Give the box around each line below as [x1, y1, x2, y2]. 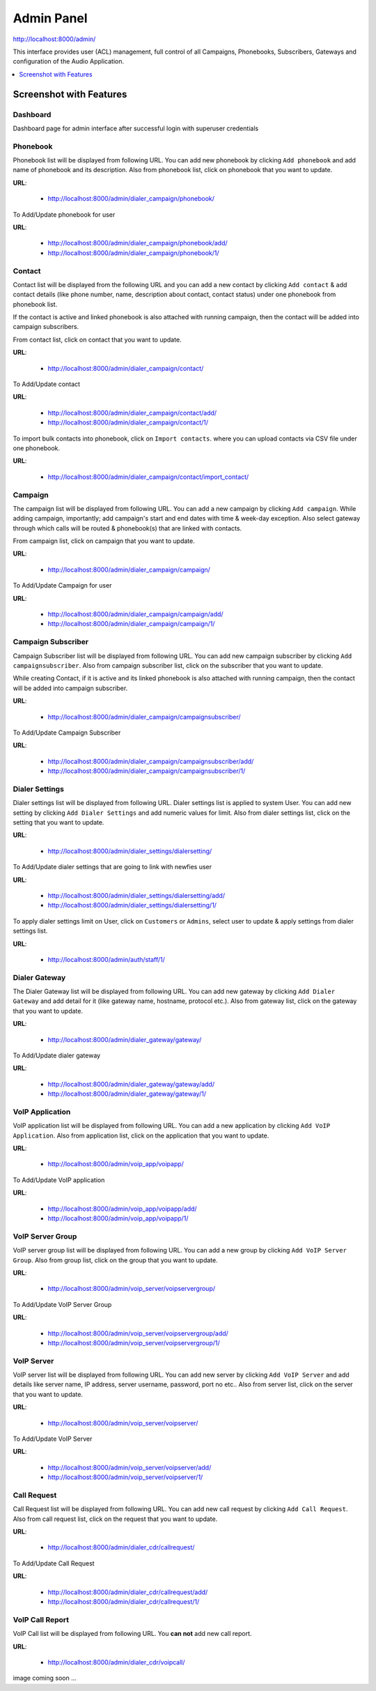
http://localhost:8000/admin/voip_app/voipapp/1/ [47, 1214, 189, 1223]
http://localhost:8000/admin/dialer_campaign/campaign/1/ [47, 620, 215, 628]
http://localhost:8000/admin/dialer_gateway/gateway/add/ [47, 1080, 215, 1088]
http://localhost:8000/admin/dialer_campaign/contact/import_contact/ [47, 473, 249, 481]
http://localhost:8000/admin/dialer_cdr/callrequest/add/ [47, 1588, 208, 1596]
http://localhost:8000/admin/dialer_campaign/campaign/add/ [47, 610, 224, 618]
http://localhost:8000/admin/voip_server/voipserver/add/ [47, 1463, 212, 1471]
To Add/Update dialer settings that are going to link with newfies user [13, 863, 212, 871]
